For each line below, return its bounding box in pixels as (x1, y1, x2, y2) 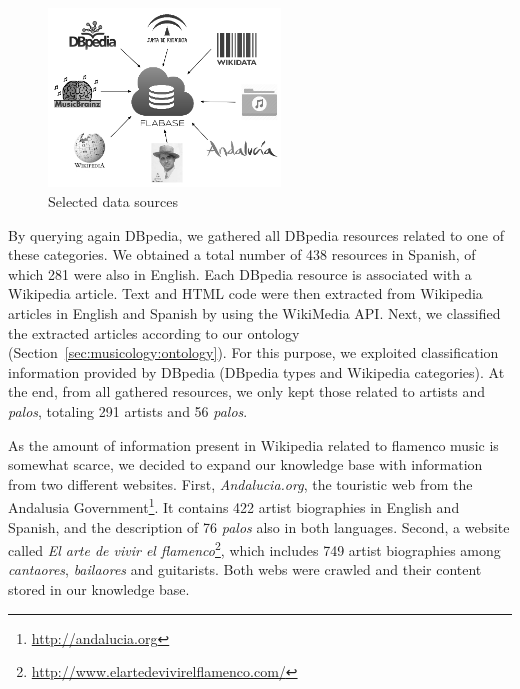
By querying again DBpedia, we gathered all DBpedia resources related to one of (8, 224, 504, 245)
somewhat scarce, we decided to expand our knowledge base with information (8, 454, 483, 475)
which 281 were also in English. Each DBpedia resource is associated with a (8, 263, 472, 284)
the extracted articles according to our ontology (8, 322, 300, 343)
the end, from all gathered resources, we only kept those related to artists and (8, 381, 485, 402)
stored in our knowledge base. (8, 578, 190, 599)
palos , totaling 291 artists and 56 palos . (8, 400, 248, 421)
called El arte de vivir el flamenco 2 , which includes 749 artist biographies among (8, 537, 501, 560)
